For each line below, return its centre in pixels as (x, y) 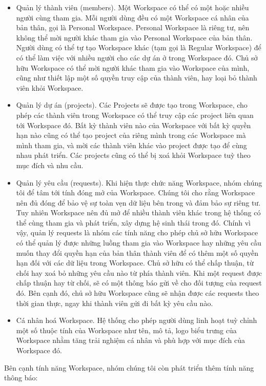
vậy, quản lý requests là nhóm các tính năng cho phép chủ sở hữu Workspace (137, 232)
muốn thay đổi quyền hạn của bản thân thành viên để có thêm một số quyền (137, 252)
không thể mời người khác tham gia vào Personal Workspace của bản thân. (134, 37)
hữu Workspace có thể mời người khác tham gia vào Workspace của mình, (133, 67)
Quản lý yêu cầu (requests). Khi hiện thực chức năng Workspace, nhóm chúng (139, 182)
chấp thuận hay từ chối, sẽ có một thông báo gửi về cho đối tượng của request (139, 283)
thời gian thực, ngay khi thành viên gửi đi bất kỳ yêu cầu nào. (115, 303)
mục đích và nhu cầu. (50, 165)
